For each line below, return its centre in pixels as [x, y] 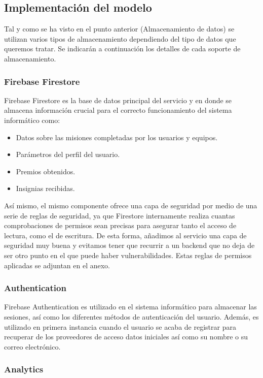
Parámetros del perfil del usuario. [68, 154]
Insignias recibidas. [45, 188]
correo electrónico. [32, 346]
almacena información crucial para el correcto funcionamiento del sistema [118, 110]
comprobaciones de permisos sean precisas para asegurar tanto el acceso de [120, 225]
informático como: [32, 120]
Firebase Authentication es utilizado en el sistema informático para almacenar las [130, 307]
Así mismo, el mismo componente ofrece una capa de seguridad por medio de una [131, 205]
